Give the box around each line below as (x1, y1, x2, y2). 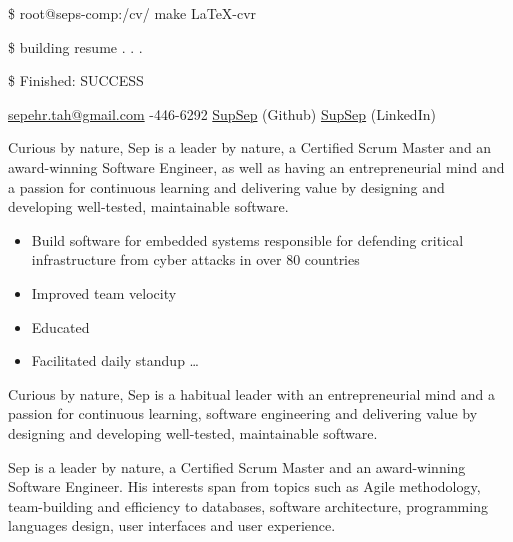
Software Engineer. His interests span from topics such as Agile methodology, (8, 476, 481, 497)
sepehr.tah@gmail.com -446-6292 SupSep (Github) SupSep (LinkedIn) (8, 103, 436, 124)
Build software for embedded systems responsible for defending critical (31, 229, 464, 250)
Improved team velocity (31, 282, 177, 303)
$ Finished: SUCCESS (8, 70, 144, 91)
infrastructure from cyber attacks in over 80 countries (31, 249, 360, 270)
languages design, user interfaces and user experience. (8, 515, 336, 536)
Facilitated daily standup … (31, 350, 199, 371)
